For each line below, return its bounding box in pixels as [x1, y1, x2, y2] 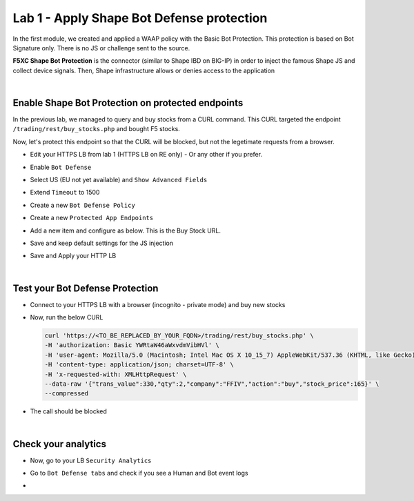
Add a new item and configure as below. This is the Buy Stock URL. [30, 226, 221, 235]
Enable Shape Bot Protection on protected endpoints [12, 97, 244, 108]
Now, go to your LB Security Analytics [30, 456, 152, 464]
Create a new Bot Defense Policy [30, 201, 136, 209]
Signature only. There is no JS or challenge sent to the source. [12, 43, 190, 52]
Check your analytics [12, 438, 107, 450]
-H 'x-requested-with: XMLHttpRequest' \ [44, 370, 187, 378]
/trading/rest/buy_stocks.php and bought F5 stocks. [12, 125, 181, 133]
